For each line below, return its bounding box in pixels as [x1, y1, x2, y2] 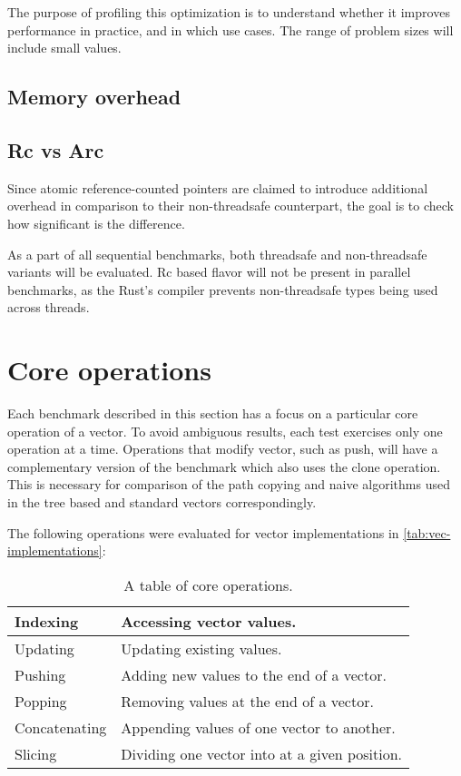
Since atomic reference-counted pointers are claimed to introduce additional [7, 178, 428, 197]
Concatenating [15, 716, 107, 738]
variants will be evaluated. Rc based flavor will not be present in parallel [7, 262, 411, 281]
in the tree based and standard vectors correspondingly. [7, 493, 317, 512]
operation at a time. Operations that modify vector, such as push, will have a [7, 439, 438, 458]
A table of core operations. [123, 574, 293, 595]
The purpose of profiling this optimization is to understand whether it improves [7, 3, 450, 21]
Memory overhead [7, 83, 181, 111]
